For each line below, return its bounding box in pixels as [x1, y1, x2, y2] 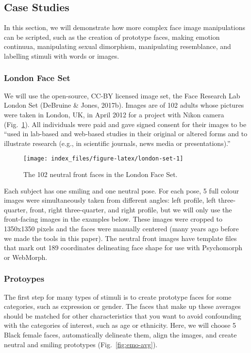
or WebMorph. [4, 252, 48, 262]
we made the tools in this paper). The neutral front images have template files [4, 233, 237, 243]
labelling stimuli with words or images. [4, 50, 119, 61]
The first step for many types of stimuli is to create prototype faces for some [4, 291, 232, 302]
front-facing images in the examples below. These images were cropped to [4, 214, 222, 224]
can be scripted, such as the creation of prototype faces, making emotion [4, 32, 220, 42]
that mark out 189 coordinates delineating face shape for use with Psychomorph [4, 242, 243, 253]
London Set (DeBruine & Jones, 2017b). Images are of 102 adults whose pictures [4, 100, 244, 110]
